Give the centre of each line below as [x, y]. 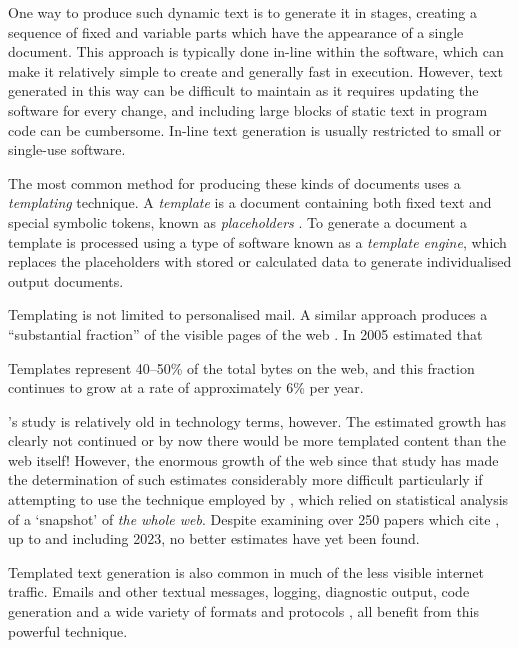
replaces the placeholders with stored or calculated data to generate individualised [260, 261]
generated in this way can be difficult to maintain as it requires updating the [243, 90]
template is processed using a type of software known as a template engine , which [257, 241]
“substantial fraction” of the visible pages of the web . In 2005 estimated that [245, 333]
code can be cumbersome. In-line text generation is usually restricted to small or [255, 129]
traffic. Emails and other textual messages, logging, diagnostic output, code [239, 591]
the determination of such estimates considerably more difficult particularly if [245, 479]
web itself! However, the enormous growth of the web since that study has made [253, 459]
